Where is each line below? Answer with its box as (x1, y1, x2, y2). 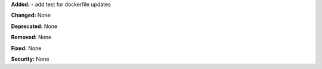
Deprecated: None (11, 23, 58, 30)
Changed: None (11, 12, 51, 19)
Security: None (11, 55, 49, 62)
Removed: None (11, 33, 52, 41)
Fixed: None (11, 45, 42, 52)
